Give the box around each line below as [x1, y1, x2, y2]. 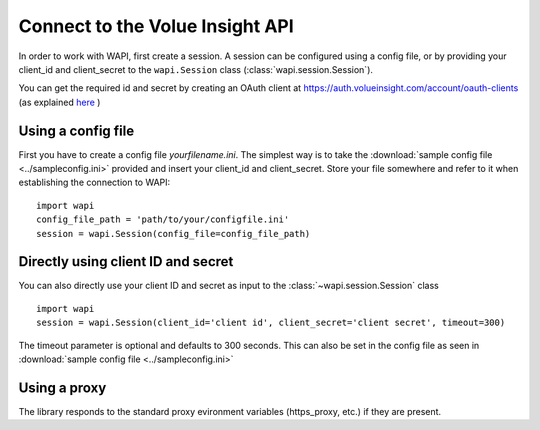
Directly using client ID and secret [18, 253, 234, 270]
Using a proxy [18, 379, 107, 396]
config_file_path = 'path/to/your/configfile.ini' [36, 214, 290, 225]
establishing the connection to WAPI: [18, 176, 171, 189]
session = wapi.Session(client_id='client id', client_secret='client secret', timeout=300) [36, 317, 506, 329]
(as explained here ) [18, 96, 101, 108]
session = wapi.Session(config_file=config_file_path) [36, 228, 311, 239]
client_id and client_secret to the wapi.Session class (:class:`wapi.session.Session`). [18, 63, 374, 75]
